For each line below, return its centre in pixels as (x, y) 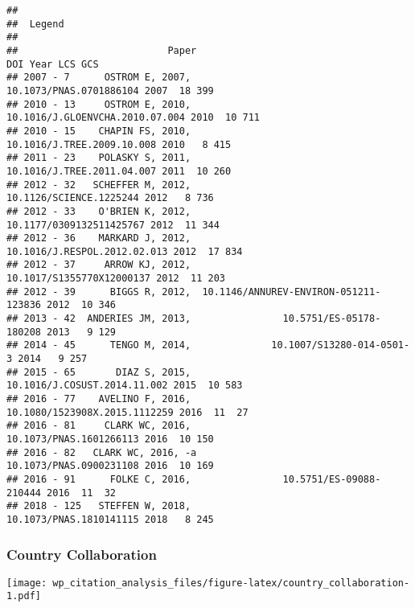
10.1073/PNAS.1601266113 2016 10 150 (110, 439)
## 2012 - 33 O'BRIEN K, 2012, (99, 211)
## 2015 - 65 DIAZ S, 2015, (99, 372)
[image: (27, 583)
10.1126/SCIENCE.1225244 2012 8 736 (110, 198)
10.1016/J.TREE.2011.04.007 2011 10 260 (119, 171)
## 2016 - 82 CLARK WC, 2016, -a (102, 452)
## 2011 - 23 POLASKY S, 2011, (99, 158)
